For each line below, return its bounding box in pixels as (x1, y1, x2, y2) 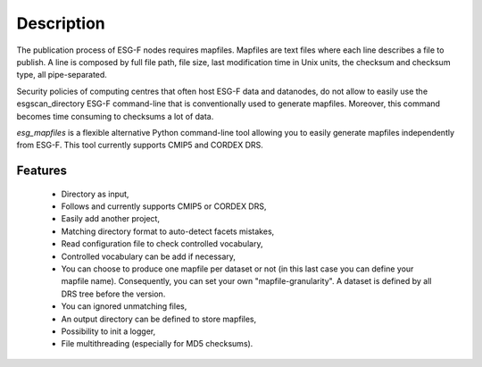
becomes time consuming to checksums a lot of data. (16, 111, 214, 121)
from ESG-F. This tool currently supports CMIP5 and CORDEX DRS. (16, 139, 263, 151)
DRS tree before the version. (61, 288, 166, 299)
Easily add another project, (61, 213, 161, 224)
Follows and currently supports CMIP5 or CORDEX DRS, (61, 201, 267, 212)
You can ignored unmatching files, (61, 301, 187, 312)
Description (16, 13, 106, 33)
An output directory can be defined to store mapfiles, (61, 313, 257, 324)
